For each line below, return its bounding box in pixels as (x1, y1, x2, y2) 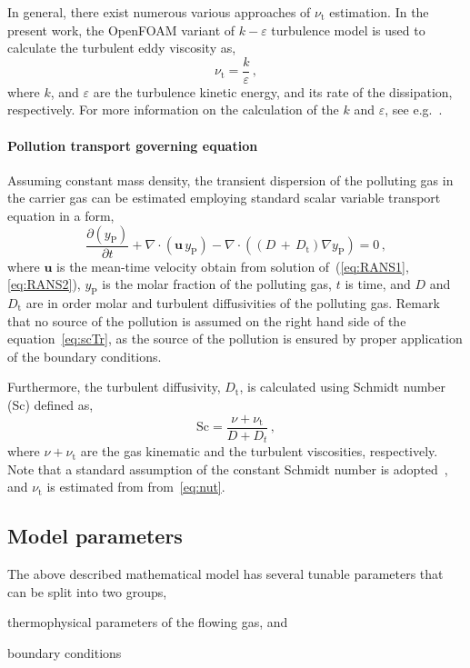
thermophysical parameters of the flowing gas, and (7, 613, 288, 632)
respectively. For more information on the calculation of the (7, 100, 339, 119)
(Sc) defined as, (7, 395, 94, 414)
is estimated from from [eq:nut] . (46, 477, 225, 496)
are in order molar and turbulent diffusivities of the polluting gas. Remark (25, 294, 440, 313)
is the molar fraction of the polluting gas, (102, 274, 333, 294)
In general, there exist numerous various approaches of (7, 3, 311, 21)
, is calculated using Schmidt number (239, 377, 445, 396)
